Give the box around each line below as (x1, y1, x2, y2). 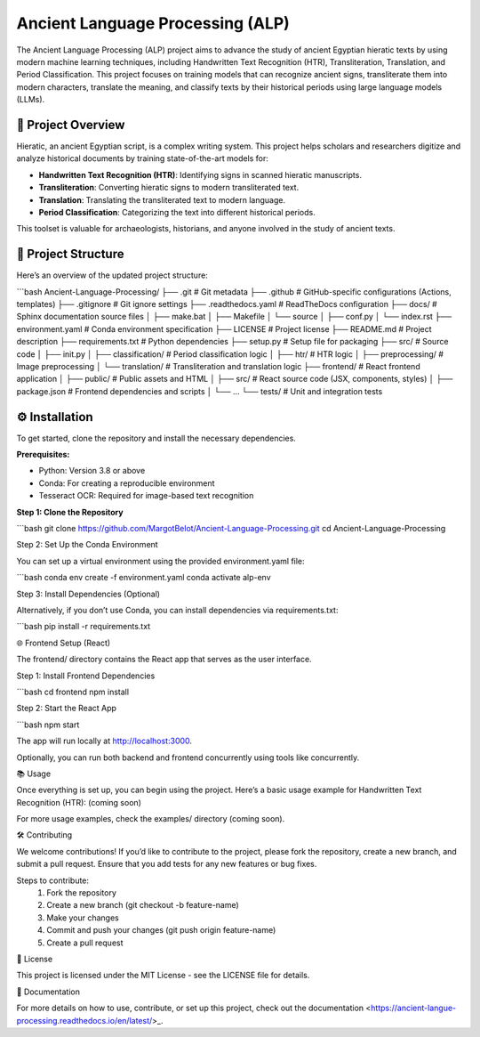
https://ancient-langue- (370, 1002, 457, 1014)
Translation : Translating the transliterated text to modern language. (38, 194, 286, 205)
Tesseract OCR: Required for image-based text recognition (38, 490, 254, 501)
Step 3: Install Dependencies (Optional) (16, 588, 160, 599)
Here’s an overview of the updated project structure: (16, 270, 208, 280)
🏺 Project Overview (16, 117, 125, 133)
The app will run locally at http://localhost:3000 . (16, 735, 193, 747)
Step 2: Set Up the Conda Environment (16, 539, 159, 550)
